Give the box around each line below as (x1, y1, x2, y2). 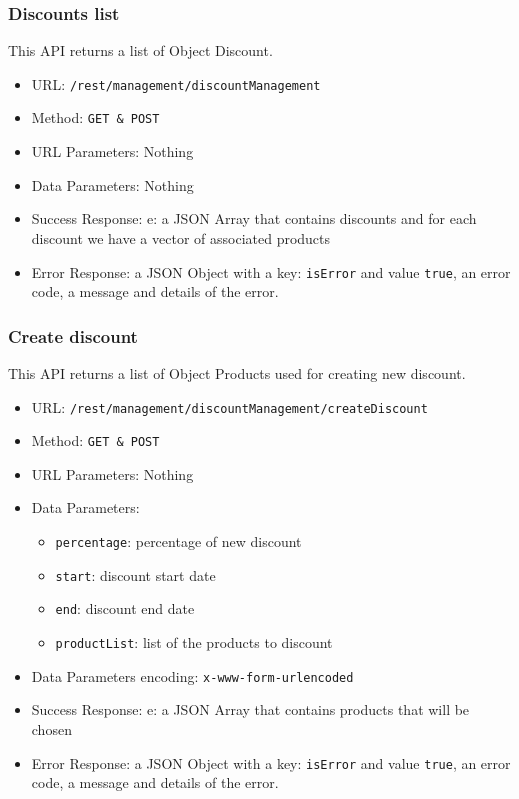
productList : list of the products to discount (55, 632, 333, 653)
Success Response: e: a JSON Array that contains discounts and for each (31, 208, 477, 229)
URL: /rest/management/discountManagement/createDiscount (31, 396, 428, 417)
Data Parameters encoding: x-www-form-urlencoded (31, 665, 354, 686)
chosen (31, 718, 72, 739)
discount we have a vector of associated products (31, 227, 331, 248)
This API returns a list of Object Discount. (8, 40, 273, 61)
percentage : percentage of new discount (55, 531, 302, 552)
